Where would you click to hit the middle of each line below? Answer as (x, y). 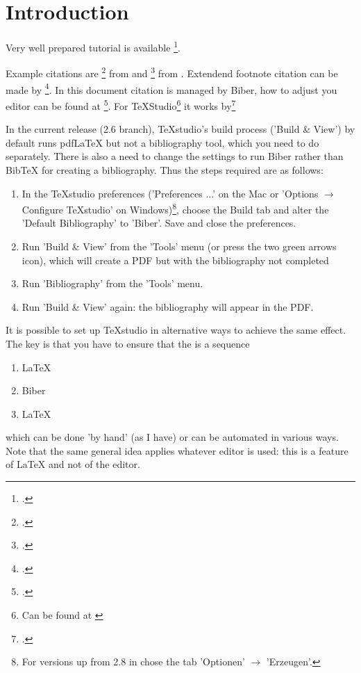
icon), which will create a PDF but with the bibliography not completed (175, 260)
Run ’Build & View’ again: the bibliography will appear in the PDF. (168, 306)
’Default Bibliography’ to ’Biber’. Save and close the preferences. (159, 223)
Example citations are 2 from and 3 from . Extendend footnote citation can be (172, 72)
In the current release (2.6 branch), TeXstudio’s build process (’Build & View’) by (180, 129)
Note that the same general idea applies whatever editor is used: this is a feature (177, 450)
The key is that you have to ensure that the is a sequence (128, 343)
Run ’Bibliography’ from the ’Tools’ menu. (112, 283)
